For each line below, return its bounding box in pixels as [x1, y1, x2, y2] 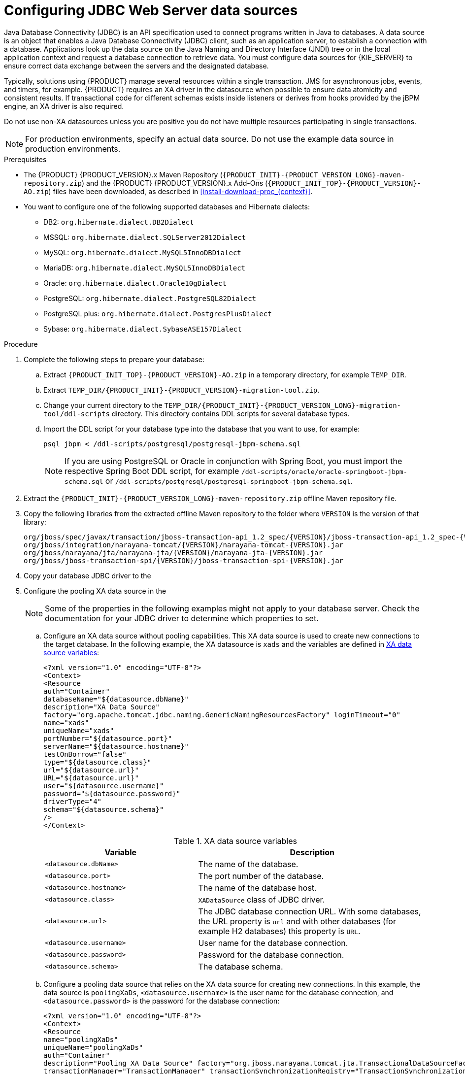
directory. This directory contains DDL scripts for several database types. [111, 409, 350, 418]
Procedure [4, 339, 38, 348]
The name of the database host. [198, 882, 317, 893]
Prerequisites [4, 155, 47, 164]
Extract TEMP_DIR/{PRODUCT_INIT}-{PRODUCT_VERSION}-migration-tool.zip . [43, 385, 320, 394]
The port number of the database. [198, 871, 324, 881]
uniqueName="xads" [43, 726, 114, 735]
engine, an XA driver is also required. [4, 101, 124, 110]
